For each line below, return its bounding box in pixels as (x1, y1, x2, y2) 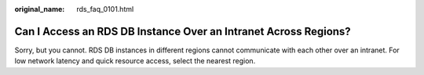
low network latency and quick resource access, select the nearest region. (14, 56, 256, 66)
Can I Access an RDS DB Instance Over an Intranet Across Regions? (14, 24, 351, 38)
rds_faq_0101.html (76, 5, 134, 13)
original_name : (14, 5, 65, 13)
